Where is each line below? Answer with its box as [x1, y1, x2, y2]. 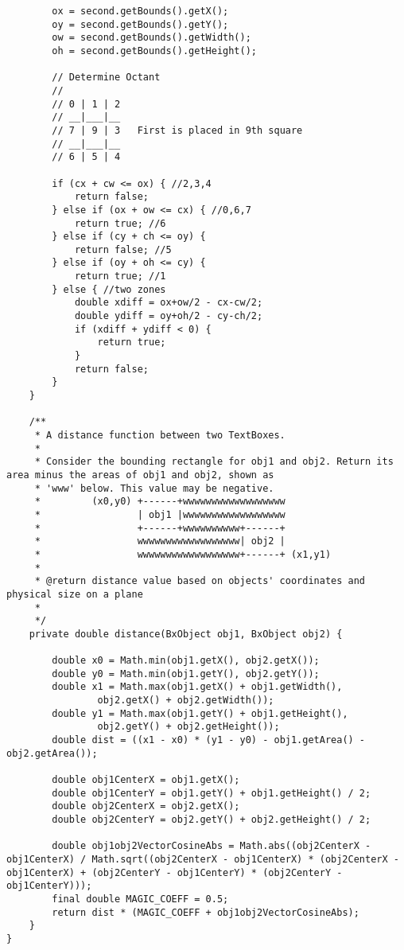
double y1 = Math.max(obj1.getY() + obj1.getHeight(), [52, 707, 348, 719]
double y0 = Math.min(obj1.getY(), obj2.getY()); [52, 668, 320, 679]
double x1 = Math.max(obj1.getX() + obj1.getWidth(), [52, 681, 343, 693]
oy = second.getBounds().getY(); [52, 18, 229, 30]
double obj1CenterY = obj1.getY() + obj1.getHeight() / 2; [52, 787, 371, 799]
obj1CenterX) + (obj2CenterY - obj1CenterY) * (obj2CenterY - [6, 866, 343, 878]
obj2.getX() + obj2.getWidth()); [97, 695, 274, 707]
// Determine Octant [52, 72, 161, 84]
